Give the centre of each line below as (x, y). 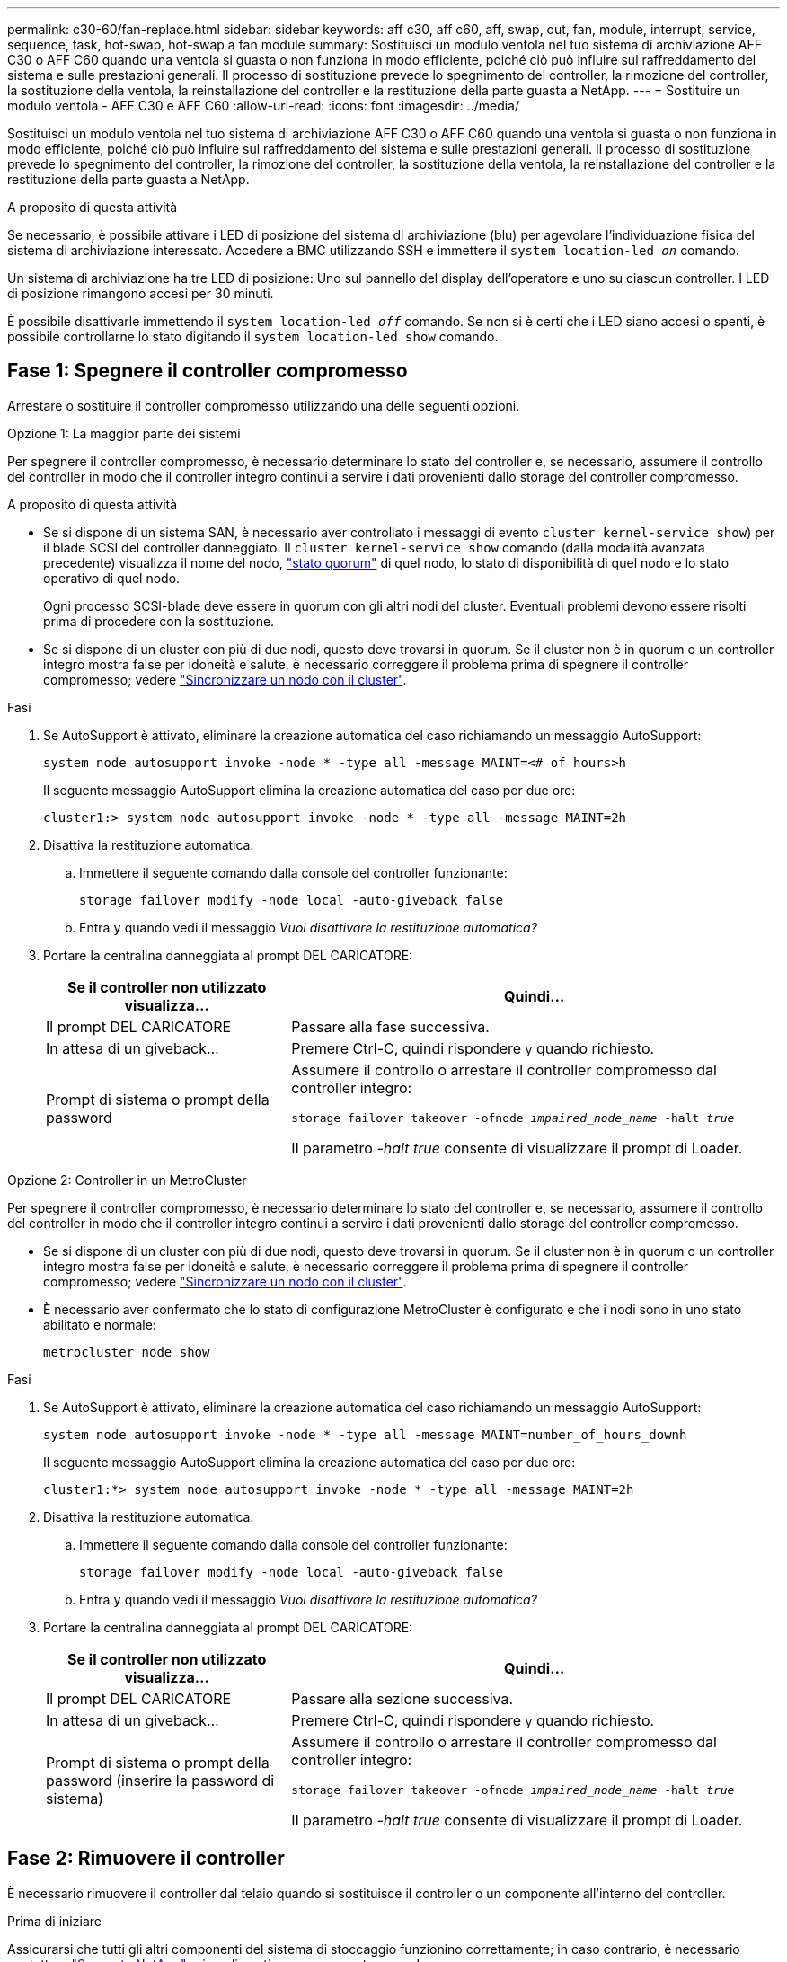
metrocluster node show (127, 1352)
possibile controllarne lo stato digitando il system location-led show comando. (253, 336)
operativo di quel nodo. (112, 578)
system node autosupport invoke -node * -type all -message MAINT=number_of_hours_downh (365, 1434)
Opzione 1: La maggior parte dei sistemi (124, 433)
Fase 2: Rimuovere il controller (146, 1859)
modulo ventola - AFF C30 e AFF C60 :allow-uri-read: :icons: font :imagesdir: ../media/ (264, 106)
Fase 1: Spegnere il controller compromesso (208, 371)
